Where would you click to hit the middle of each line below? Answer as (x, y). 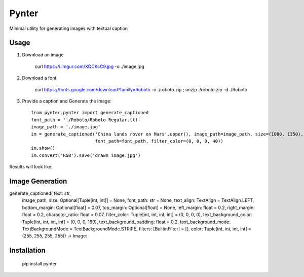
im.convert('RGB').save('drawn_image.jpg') (86, 155)
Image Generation (38, 181)
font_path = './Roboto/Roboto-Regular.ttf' (86, 120)
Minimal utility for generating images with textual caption (68, 28)
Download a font (39, 78)
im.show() (43, 148)
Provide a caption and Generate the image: (67, 101)
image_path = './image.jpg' (66, 127)
